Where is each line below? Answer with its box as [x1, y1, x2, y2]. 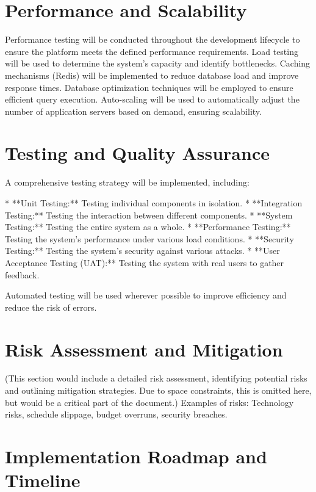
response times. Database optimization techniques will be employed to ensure [5, 81, 293, 93]
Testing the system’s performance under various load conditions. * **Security [5, 232, 294, 245]
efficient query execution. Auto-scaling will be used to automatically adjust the [5, 93, 300, 106]
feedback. [5, 268, 40, 281]
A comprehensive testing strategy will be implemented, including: [5, 176, 250, 189]
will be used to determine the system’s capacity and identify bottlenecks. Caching [5, 57, 311, 70]
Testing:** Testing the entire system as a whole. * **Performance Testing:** [5, 220, 291, 233]
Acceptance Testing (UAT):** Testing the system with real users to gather [5, 256, 284, 269]
